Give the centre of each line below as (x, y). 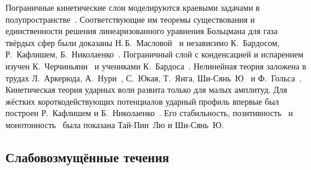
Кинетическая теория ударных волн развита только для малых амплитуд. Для (147, 89)
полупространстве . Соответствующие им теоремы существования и (130, 19)
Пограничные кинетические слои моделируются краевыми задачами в (133, 7)
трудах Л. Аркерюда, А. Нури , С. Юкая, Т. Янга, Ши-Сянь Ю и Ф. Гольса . (154, 78)
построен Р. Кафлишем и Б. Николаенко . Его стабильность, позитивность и (149, 113)
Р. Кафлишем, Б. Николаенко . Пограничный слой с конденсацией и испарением (155, 54)
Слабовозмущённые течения (87, 157)
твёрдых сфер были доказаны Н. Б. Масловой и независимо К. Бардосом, (143, 42)
